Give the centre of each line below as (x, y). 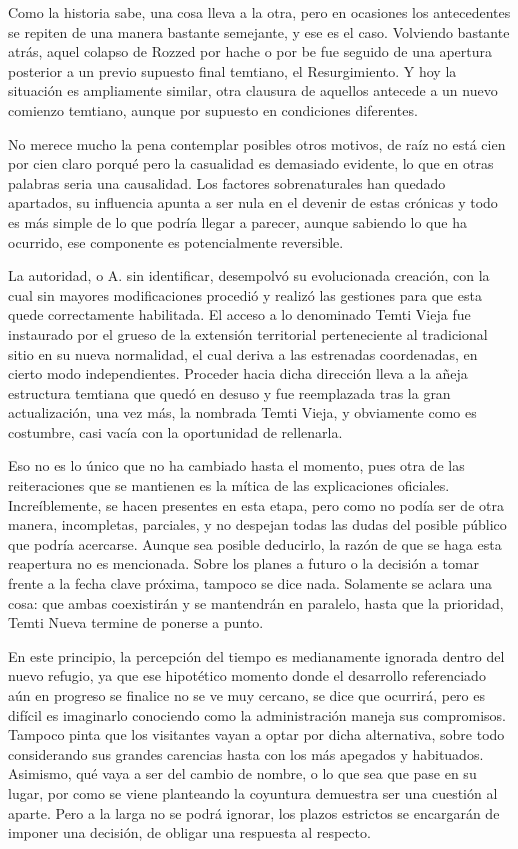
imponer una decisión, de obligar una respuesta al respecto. (189, 832)
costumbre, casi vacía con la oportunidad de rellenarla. (175, 431)
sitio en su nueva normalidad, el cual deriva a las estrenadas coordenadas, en (243, 353)
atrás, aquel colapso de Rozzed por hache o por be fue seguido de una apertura (250, 51)
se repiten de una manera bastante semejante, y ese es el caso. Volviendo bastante (259, 31)
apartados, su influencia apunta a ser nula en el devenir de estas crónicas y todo (253, 202)
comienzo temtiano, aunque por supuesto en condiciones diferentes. (213, 109)
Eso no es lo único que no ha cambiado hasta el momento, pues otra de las (236, 465)
